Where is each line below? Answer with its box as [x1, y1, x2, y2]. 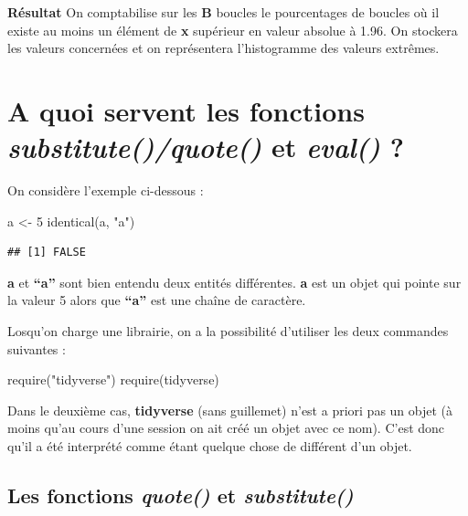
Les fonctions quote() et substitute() [7, 481, 354, 510]
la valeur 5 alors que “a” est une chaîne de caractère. [7, 290, 306, 310]
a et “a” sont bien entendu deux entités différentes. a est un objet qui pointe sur [7, 272, 462, 291]
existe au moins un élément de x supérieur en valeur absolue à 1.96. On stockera [7, 20, 458, 39]
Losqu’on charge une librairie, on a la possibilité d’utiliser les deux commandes [7, 321, 449, 341]
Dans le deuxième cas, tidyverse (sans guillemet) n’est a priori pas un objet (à [7, 400, 453, 419]
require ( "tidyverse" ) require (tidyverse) [7, 370, 219, 389]
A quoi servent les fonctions [7, 91, 365, 129]
